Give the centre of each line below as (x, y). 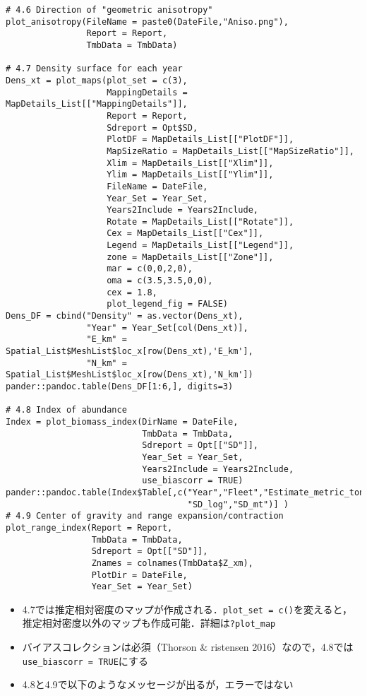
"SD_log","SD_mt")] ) (238, 504)
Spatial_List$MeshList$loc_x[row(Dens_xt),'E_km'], (130, 352)
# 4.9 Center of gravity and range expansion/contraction (145, 516)
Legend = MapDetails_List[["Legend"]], (200, 246)
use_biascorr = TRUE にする (85, 660)
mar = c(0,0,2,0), (150, 269)
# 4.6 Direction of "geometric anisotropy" (109, 10)
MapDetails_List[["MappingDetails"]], (97, 104)
